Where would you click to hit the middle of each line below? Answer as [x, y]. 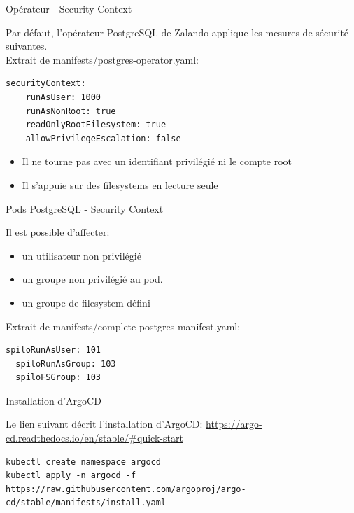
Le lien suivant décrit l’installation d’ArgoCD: [104, 424]
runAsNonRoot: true [71, 111]
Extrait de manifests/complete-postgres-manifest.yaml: [123, 326]
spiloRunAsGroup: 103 [66, 364]
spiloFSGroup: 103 [58, 378]
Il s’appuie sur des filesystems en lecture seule [120, 184]
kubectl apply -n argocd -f [71, 476]
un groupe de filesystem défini [86, 302]
